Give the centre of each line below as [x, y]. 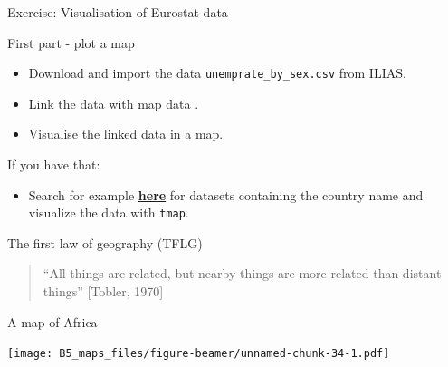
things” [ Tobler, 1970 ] [103, 291]
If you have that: [54, 164]
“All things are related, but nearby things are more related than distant [242, 273]
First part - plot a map [71, 42]
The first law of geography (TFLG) [105, 242]
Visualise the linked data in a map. [126, 134]
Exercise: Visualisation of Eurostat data [118, 12]
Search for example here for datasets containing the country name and [226, 194]
